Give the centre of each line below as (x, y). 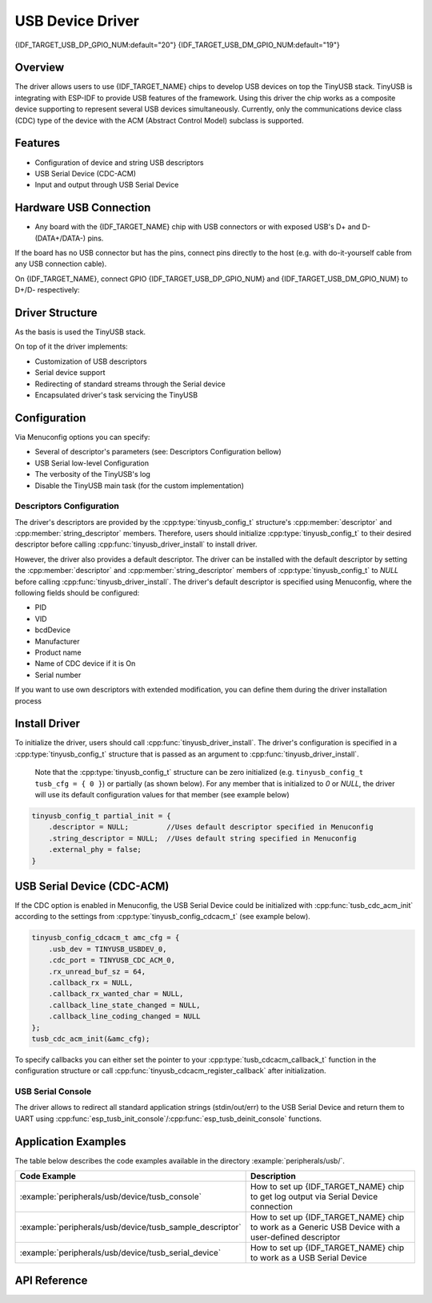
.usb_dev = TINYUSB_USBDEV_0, (108, 949)
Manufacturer (57, 641)
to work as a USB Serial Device (308, 1258)
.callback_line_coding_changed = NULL (124, 1017)
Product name (58, 652)
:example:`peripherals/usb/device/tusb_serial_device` (120, 1253)
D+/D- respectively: (47, 290)
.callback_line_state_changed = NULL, (124, 1005)
